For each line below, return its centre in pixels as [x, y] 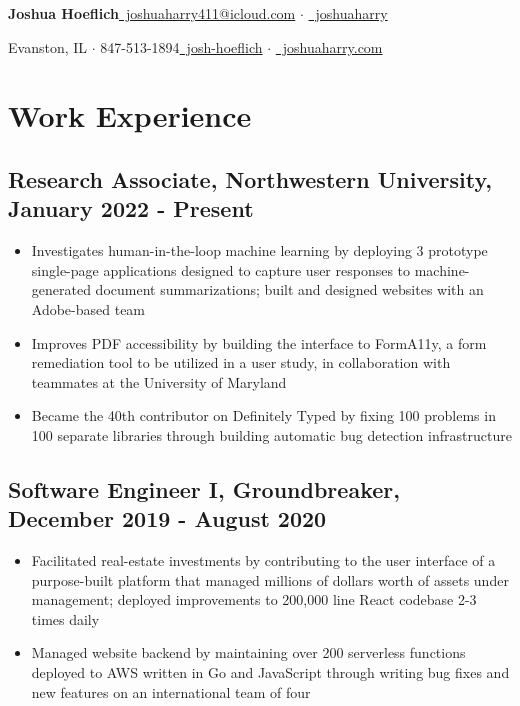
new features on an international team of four [171, 691]
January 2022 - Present [131, 208]
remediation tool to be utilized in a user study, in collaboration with [241, 362]
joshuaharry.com [332, 46]
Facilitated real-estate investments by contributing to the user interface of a [263, 560]
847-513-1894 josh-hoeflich [181, 46]
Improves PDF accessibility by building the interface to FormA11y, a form [259, 342]
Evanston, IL [48, 46]
